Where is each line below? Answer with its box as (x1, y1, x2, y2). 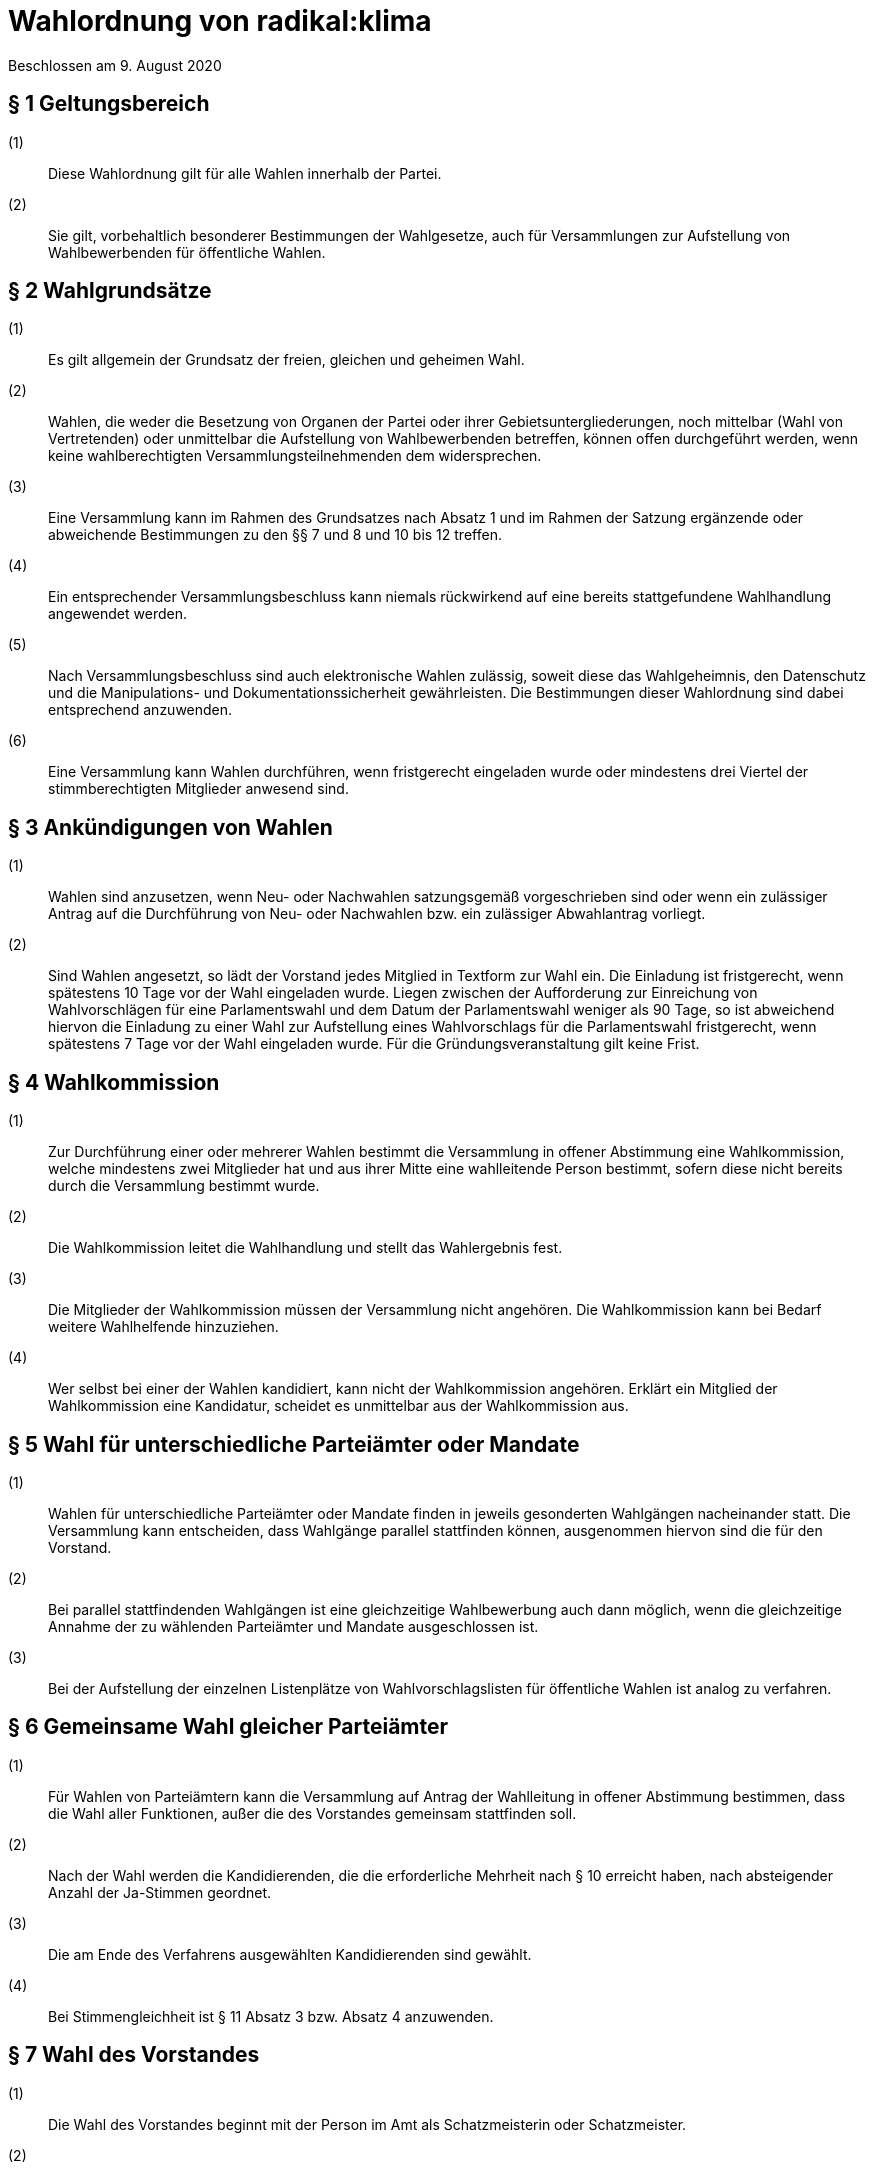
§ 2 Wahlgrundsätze (8, 278, 212, 304)
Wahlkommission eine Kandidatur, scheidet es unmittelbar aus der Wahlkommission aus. (48, 1397, 629, 1415)
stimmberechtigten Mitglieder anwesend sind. (48, 780, 349, 798)
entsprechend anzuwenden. (48, 701, 233, 719)
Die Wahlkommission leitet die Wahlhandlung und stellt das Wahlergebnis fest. (48, 1239, 563, 1257)
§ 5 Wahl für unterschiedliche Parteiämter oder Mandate (8, 1431, 580, 1457)
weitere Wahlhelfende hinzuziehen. (48, 1318, 279, 1336)
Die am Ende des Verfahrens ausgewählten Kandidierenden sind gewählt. (48, 1945, 532, 1963)
